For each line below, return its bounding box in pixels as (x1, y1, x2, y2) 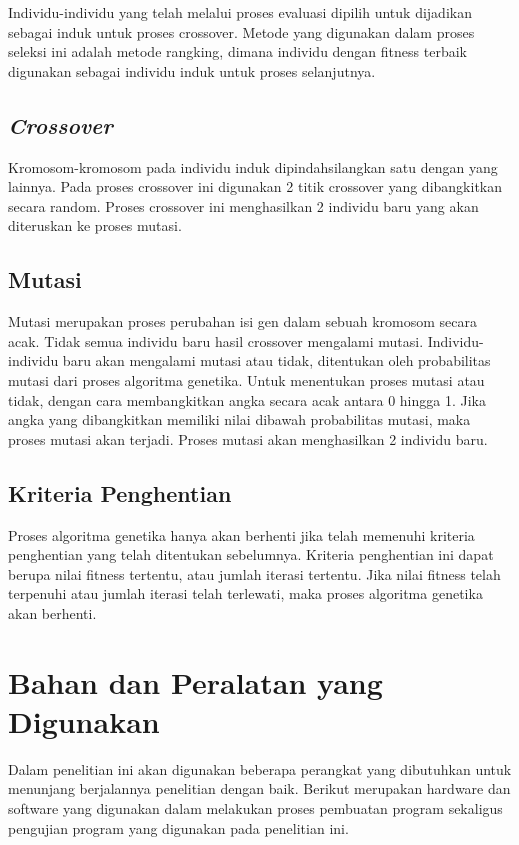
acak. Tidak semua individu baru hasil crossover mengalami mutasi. (8, 330, 424, 351)
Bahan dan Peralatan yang (8, 661, 383, 702)
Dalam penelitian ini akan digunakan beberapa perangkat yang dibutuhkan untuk (8, 758, 512, 779)
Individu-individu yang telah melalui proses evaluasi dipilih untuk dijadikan (8, 2, 472, 22)
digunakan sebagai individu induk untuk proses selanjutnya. (8, 60, 376, 81)
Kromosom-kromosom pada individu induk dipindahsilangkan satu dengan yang (8, 156, 498, 177)
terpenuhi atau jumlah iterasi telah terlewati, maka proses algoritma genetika (8, 583, 483, 604)
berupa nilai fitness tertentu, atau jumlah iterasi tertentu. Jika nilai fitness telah (8, 563, 501, 584)
